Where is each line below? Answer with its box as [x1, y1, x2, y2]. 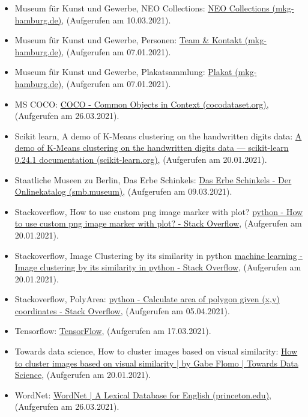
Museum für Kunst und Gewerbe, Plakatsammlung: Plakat [14, 65, 232, 78]
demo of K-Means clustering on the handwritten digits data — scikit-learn [14, 141, 289, 154]
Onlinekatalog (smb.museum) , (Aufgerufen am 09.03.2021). [14, 185, 232, 198]
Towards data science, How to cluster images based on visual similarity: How [14, 345, 298, 358]
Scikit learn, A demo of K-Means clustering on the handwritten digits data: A [14, 129, 302, 142]
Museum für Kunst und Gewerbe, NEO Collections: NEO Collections [14, 2, 270, 14]
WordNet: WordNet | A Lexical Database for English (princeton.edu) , [14, 388, 271, 401]
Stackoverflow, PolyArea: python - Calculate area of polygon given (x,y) [14, 293, 280, 305]
